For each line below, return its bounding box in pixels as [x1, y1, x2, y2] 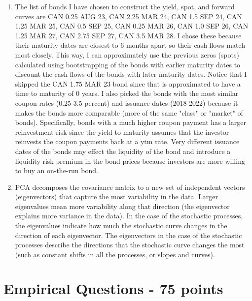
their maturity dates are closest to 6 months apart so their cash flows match [15, 40, 245, 50]
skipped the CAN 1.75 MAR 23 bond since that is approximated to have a [15, 78, 241, 89]
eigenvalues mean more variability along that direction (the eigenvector [15, 201, 230, 211]
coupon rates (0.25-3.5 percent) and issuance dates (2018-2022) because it [15, 97, 238, 108]
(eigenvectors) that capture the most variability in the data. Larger [15, 191, 218, 202]
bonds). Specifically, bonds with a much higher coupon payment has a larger [15, 117, 247, 127]
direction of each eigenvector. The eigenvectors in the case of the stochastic [15, 230, 242, 240]
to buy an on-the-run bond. [15, 165, 98, 176]
